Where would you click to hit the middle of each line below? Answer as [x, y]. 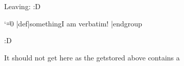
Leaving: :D [22, 6]
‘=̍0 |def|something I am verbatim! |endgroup [73, 23]
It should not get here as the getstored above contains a [92, 57]
